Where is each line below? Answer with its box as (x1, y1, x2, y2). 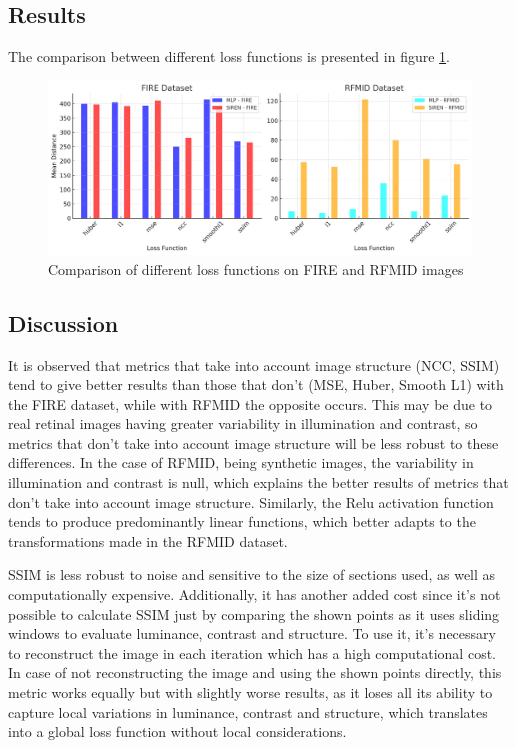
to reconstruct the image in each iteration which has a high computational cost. (8, 642, 496, 663)
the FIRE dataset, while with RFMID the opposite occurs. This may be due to (8, 393, 493, 414)
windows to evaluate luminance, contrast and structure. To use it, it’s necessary (8, 623, 496, 644)
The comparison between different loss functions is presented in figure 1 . (8, 46, 450, 67)
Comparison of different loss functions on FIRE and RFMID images (48, 258, 464, 279)
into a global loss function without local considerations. (8, 721, 347, 742)
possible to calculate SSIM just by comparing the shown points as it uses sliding (8, 603, 500, 624)
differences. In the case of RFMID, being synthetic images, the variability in (8, 452, 474, 473)
